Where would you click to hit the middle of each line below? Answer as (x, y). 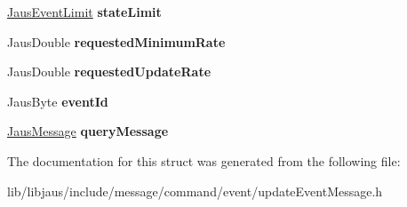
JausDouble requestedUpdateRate (109, 72)
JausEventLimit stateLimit (84, 12)
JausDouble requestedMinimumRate (116, 41)
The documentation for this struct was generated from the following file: (204, 160)
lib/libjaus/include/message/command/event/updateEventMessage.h (195, 191)
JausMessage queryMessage (88, 131)
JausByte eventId (58, 101)
